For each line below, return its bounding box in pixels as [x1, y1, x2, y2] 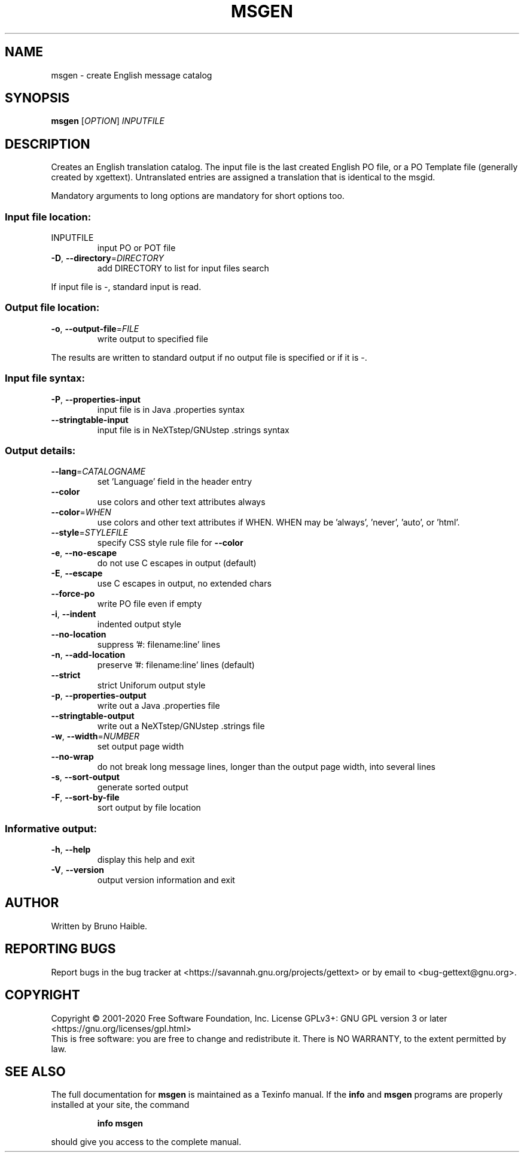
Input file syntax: [5, 372, 85, 385]
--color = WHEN [51, 507, 111, 518]
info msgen [97, 1118, 143, 1129]
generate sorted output [97, 782, 188, 793]
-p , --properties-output [51, 690, 147, 701]
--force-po [51, 588, 95, 599]
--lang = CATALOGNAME [51, 466, 146, 477]
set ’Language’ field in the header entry [97, 476, 252, 487]
